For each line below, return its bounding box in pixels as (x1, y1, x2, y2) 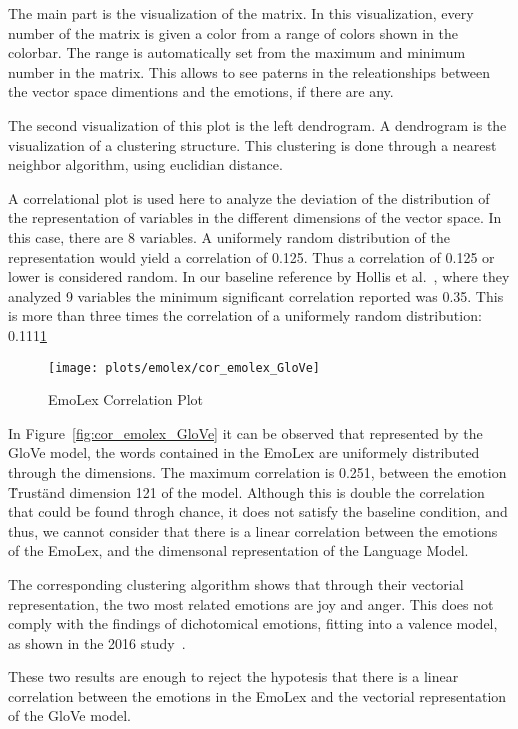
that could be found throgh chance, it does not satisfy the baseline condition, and (8, 501, 508, 522)
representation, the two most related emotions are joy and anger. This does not (8, 593, 494, 614)
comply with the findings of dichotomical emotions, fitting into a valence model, (8, 613, 498, 634)
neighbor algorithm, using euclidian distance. (8, 154, 283, 175)
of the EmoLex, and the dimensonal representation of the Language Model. (8, 540, 469, 561)
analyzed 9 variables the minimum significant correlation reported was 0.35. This (8, 285, 504, 306)
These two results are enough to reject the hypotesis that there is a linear (8, 666, 459, 687)
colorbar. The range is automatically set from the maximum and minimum (8, 42, 466, 63)
